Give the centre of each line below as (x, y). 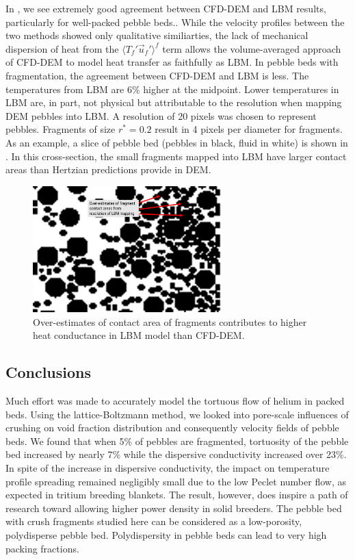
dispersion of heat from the (62, 48)
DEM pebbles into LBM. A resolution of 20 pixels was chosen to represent (161, 115)
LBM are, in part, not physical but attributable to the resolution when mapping (174, 102)
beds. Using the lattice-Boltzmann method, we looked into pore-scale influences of (177, 414)
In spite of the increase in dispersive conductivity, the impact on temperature (168, 468)
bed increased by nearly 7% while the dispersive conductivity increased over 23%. (176, 454)
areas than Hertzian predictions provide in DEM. (108, 169)
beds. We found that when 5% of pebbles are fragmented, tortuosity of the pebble (177, 441)
